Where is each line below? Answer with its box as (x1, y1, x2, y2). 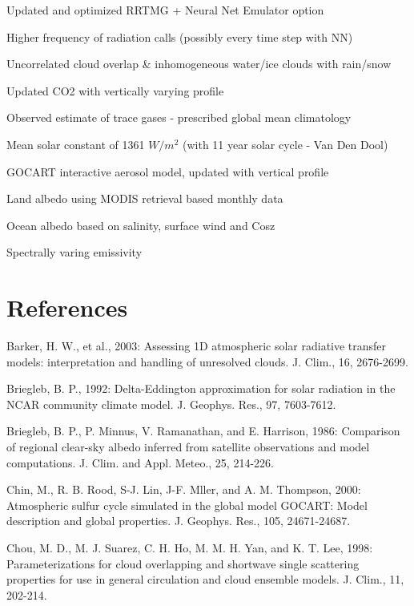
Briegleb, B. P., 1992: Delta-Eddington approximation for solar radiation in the (6, 380, 396, 397)
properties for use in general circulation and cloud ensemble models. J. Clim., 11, (6, 571, 404, 588)
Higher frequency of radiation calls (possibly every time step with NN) (6, 28, 353, 45)
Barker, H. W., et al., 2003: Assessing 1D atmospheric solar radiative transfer (6, 337, 387, 354)
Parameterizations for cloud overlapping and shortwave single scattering (6, 555, 360, 572)
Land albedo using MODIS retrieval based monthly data (6, 190, 283, 207)
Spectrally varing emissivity (6, 244, 143, 261)
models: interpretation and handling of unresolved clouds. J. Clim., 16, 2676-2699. (6, 353, 408, 370)
